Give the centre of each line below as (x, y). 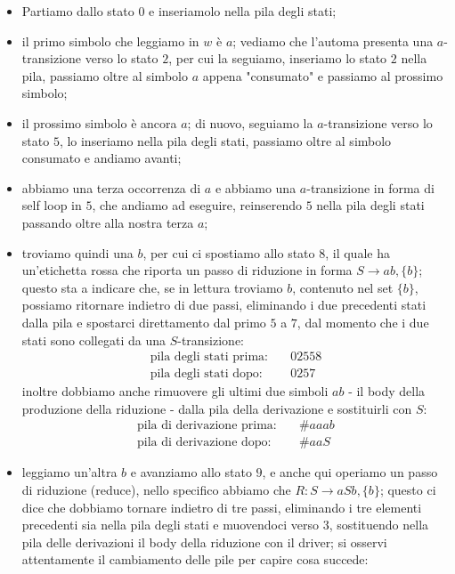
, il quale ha (357, 252)
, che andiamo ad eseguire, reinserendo (197, 205)
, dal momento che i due (363, 322)
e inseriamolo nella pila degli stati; (243, 11)
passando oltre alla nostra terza (108, 222)
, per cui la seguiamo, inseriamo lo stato (278, 58)
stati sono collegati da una (93, 340)
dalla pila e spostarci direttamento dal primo (144, 322)
